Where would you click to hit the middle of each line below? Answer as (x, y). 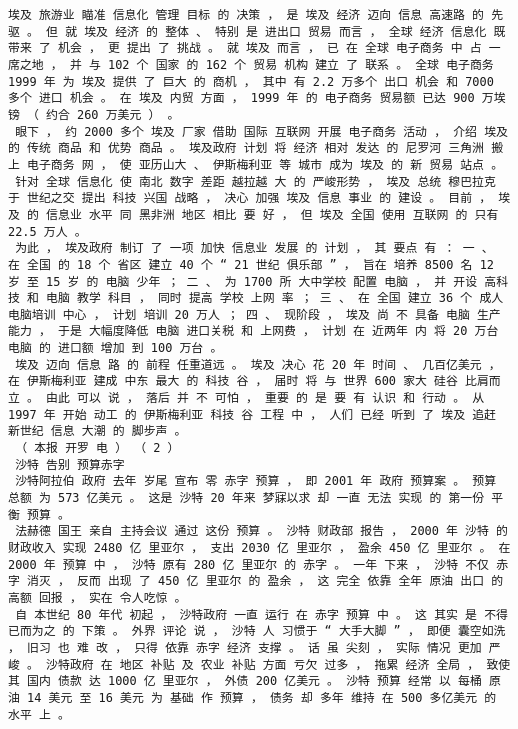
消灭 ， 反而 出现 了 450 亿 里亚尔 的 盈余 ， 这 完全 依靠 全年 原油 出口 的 (265, 581)
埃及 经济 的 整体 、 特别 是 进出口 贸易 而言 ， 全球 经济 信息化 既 (295, 31)
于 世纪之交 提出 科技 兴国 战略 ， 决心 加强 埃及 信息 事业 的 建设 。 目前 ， (250, 198)
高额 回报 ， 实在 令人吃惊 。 (97, 597)
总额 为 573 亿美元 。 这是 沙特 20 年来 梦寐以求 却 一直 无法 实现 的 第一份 (246, 498)
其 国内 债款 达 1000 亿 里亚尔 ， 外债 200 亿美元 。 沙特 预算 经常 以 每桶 (245, 681)
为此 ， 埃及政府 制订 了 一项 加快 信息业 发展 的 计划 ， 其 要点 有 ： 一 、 (254, 248)
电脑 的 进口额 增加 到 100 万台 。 (115, 348)
